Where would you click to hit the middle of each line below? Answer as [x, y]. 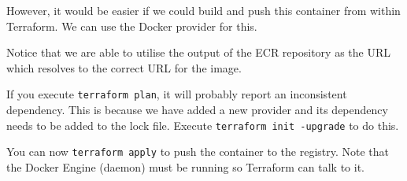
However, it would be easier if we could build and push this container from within [203, 10]
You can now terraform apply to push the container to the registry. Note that [198, 151]
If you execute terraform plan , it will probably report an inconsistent [177, 94]
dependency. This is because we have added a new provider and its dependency [197, 110]
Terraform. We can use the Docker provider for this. [132, 26]
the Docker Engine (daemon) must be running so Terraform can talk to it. [185, 166]
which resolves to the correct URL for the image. [124, 67]
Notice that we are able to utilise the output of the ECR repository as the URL [198, 52]
